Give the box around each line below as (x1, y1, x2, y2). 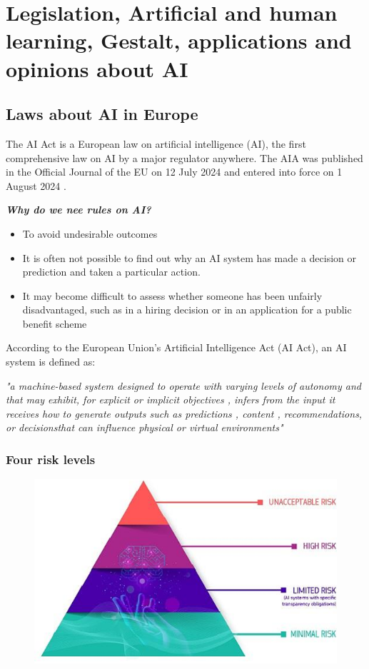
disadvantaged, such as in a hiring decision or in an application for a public (22, 302, 352, 317)
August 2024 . (6, 178, 66, 193)
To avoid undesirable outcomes (22, 226, 158, 241)
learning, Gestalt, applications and (6, 26, 352, 55)
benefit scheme (22, 316, 87, 331)
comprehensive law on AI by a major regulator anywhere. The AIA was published (6, 150, 363, 165)
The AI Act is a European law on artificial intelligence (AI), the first (6, 136, 306, 151)
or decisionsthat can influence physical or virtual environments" (6, 420, 283, 435)
